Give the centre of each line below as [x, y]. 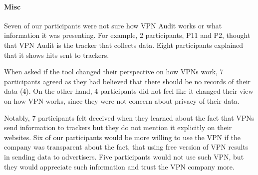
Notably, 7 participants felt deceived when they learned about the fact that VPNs [129, 117]
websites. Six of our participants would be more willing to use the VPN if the [122, 137]
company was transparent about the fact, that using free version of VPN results [126, 147]
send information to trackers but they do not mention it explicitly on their [118, 127]
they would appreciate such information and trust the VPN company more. [119, 166]
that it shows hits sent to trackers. [57, 55]
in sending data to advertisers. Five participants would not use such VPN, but [124, 156]
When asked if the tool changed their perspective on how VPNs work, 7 [114, 72]
